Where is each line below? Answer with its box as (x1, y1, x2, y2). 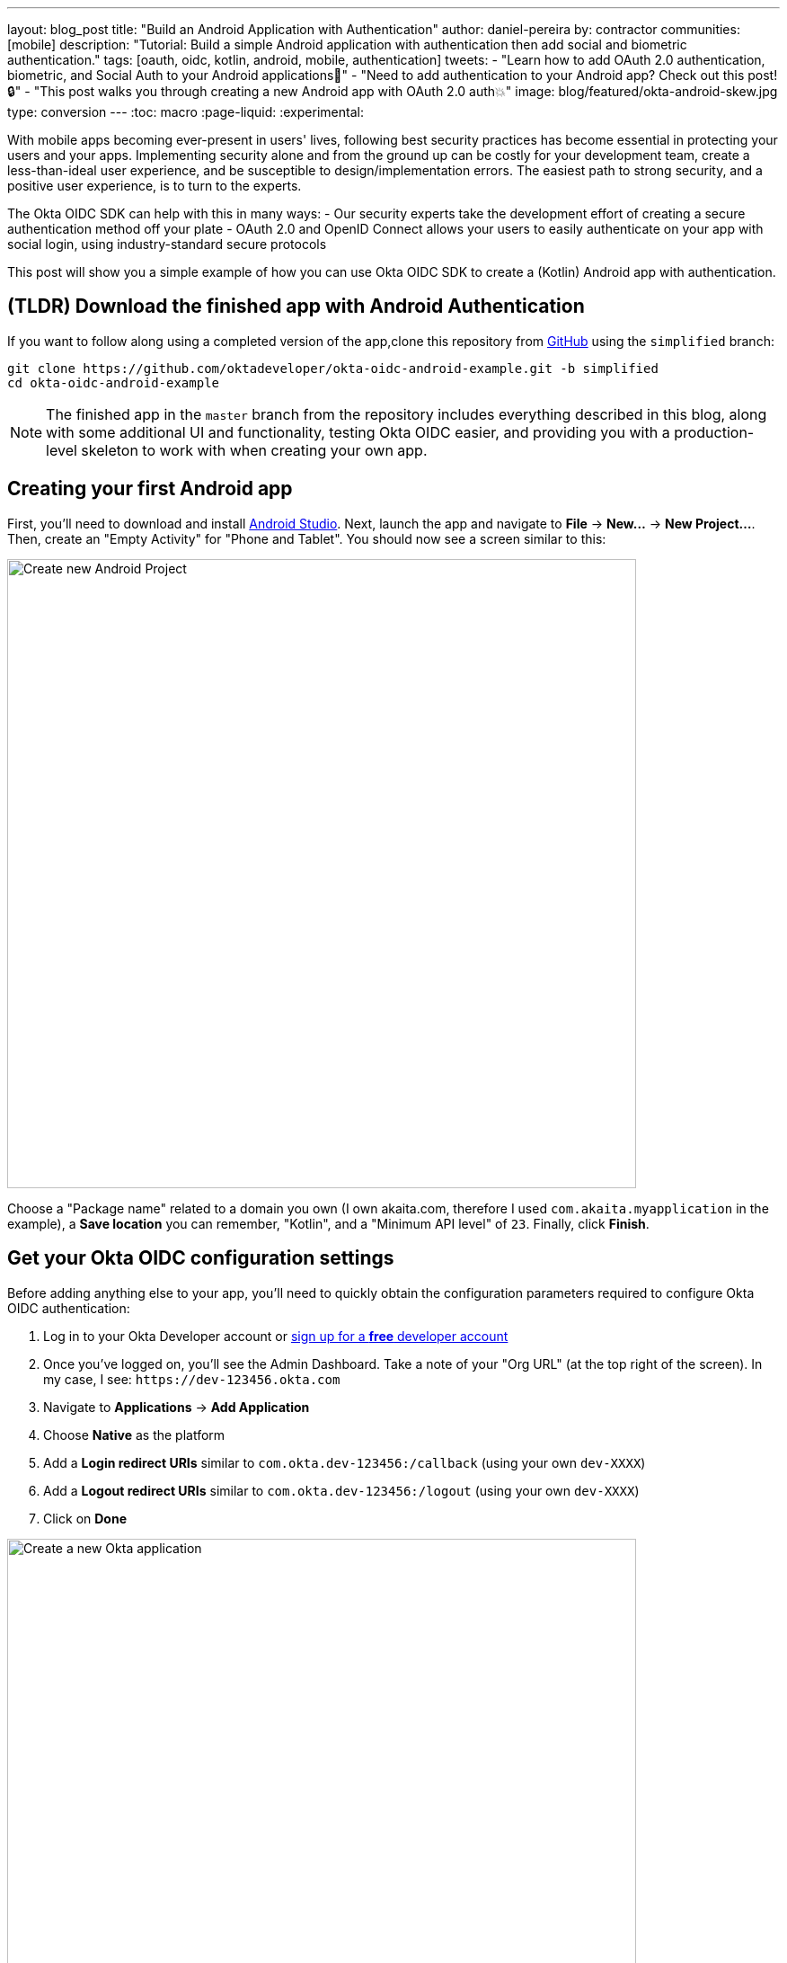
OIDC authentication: (7, 1300, 130, 1316)
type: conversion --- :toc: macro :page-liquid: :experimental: (7, 104, 364, 120)
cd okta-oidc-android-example (7, 375, 220, 390)
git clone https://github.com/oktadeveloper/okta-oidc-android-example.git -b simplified (7, 360, 659, 376)
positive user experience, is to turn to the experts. (7, 178, 302, 193)
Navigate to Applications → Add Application (43, 1399, 310, 1415)
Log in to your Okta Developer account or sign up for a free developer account (43, 1328, 508, 1344)
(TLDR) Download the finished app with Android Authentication (7, 295, 585, 318)
